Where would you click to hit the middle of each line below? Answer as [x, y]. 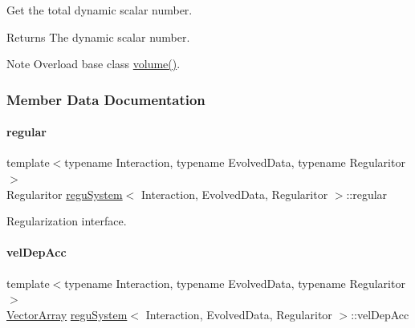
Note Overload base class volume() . [94, 64]
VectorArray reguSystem [67, 314]
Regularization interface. [67, 221]
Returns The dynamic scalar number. [98, 36]
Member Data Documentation [106, 99]
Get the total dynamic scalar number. [100, 10]
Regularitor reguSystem [65, 194]
